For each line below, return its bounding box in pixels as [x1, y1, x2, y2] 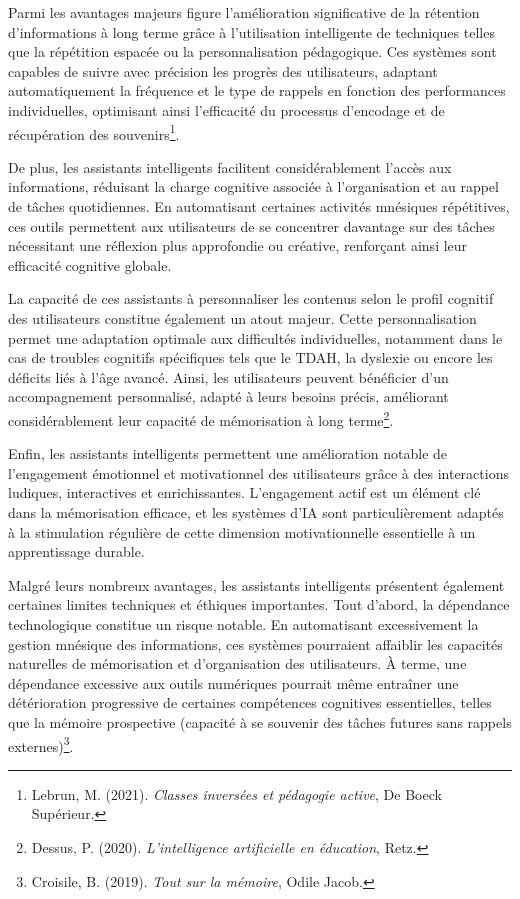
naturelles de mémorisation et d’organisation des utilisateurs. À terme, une [8, 653, 467, 674]
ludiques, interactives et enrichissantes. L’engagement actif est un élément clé [8, 482, 481, 503]
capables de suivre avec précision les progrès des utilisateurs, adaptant [8, 60, 438, 81]
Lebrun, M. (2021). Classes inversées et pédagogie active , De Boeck [31, 783, 442, 804]
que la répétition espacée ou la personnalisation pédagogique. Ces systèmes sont [8, 41, 497, 62]
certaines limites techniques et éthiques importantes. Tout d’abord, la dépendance [8, 594, 510, 615]
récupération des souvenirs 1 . [8, 120, 180, 144]
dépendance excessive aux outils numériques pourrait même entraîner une [8, 672, 459, 693]
